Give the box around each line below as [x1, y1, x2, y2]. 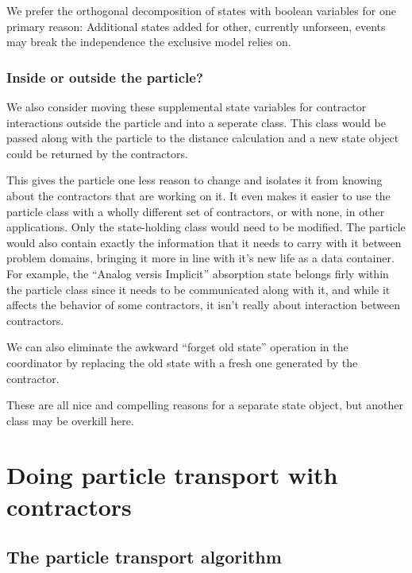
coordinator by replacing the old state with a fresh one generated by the [6, 354, 358, 370]
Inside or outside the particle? [6, 67, 203, 87]
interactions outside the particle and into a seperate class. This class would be [6, 114, 386, 130]
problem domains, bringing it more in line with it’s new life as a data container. [6, 250, 395, 266]
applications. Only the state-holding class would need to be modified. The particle [6, 219, 406, 235]
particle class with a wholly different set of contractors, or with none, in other [6, 203, 385, 219]
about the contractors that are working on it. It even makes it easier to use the [6, 187, 391, 203]
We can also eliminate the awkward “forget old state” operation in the [6, 339, 348, 355]
